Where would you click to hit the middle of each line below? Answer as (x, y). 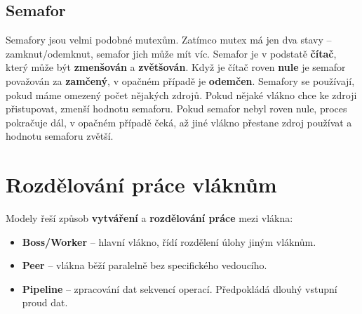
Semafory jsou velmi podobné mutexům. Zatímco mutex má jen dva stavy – (169, 40)
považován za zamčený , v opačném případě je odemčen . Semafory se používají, (180, 80)
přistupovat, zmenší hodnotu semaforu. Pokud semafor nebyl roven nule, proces (176, 109)
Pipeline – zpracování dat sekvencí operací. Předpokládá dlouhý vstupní (180, 288)
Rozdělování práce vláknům (141, 184)
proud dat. (45, 302)
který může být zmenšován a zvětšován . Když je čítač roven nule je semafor (176, 67)
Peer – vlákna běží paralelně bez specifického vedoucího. (145, 265)
